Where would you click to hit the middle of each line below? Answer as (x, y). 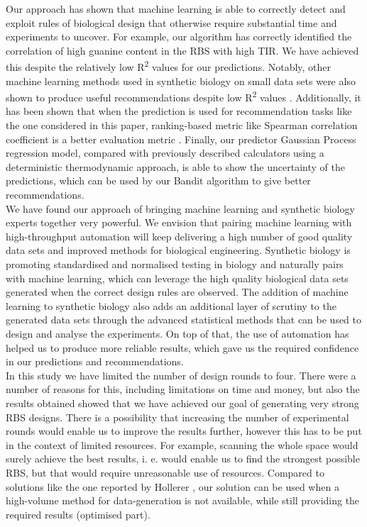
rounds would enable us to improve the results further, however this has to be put (184, 431)
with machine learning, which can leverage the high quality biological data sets (177, 278)
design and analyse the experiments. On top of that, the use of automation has (177, 333)
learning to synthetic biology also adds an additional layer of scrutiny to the (171, 305)
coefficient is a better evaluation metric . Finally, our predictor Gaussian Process (181, 139)
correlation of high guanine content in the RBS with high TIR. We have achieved (182, 50)
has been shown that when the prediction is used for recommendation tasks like (179, 111)
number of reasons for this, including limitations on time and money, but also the (183, 389)
